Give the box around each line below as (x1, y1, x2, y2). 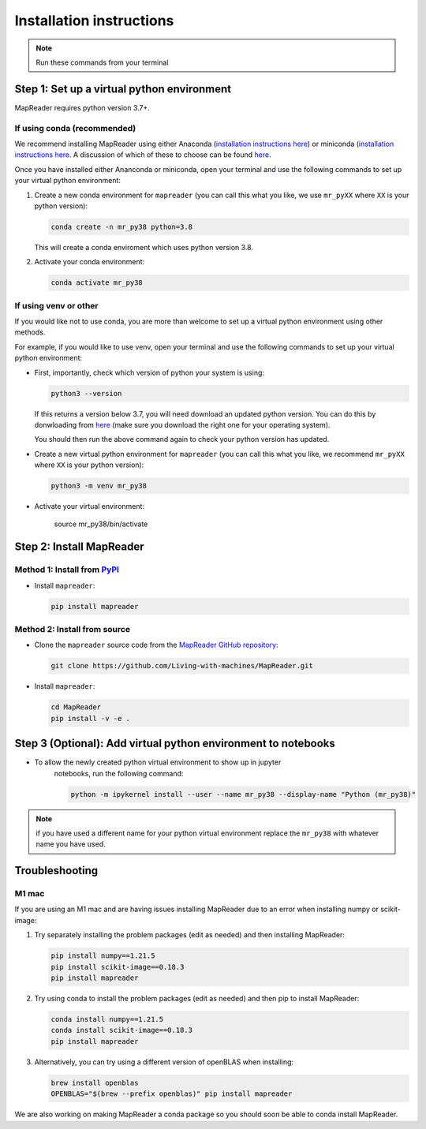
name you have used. (35, 839, 106, 849)
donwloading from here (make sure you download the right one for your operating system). (34, 420, 331, 429)
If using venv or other (14, 300, 99, 311)
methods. (14, 327, 46, 337)
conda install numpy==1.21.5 (50, 1015, 164, 1023)
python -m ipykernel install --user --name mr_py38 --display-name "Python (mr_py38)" (70, 790, 417, 798)
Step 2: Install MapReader (14, 540, 144, 554)
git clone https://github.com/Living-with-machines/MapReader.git (50, 661, 313, 671)
